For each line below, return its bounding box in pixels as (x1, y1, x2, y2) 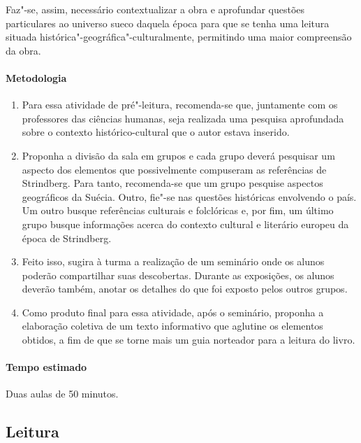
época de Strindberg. (22, 230, 112, 245)
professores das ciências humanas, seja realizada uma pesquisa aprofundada (22, 111, 344, 125)
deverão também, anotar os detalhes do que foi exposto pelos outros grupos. (22, 281, 348, 296)
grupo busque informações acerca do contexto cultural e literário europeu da (22, 216, 349, 231)
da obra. (6, 43, 41, 57)
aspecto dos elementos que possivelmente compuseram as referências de (22, 162, 327, 176)
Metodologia (6, 70, 67, 85)
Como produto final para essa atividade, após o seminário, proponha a (22, 304, 324, 319)
